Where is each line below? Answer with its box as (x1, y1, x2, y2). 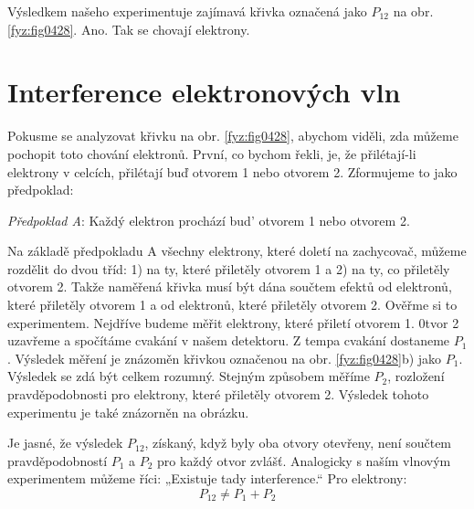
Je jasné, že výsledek (7, 433, 123, 452)
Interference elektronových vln (7, 73, 401, 111)
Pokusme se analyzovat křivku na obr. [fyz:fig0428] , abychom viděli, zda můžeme (7, 126, 458, 145)
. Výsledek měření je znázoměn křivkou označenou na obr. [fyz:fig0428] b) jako (7, 348, 442, 367)
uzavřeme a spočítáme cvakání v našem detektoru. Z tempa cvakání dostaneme (7, 331, 450, 350)
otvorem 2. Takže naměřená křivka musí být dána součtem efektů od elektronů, (7, 277, 452, 296)
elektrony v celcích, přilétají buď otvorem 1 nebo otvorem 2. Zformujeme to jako (7, 162, 458, 181)
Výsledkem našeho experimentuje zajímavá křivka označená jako (7, 2, 367, 20)
